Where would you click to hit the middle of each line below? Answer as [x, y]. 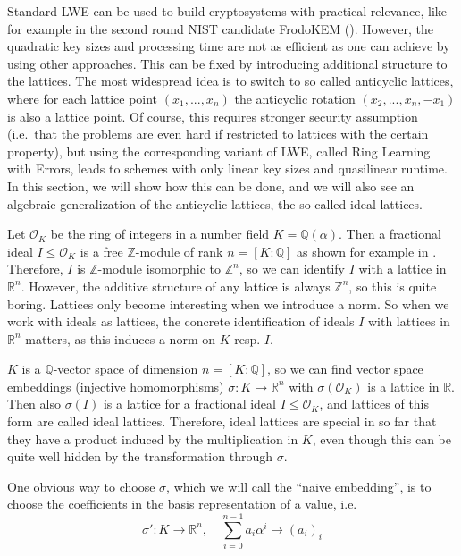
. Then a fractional [390, 234]
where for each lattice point [83, 98]
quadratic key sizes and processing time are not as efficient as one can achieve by [229, 46]
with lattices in [409, 321]
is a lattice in [403, 386]
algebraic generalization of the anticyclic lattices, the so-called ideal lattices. [215, 203]
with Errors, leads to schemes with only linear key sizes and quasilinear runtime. [227, 168]
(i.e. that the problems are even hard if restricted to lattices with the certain [218, 134]
